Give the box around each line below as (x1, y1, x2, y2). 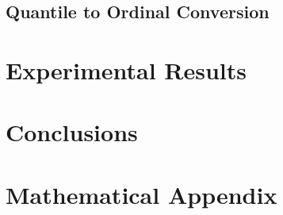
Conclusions (6, 116, 138, 148)
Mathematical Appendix (6, 178, 277, 210)
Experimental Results (6, 53, 247, 86)
